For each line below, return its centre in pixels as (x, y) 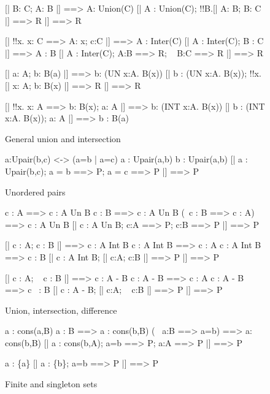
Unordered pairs (35, 191)
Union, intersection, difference (61, 310)
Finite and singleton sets (51, 384)
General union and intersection (63, 138)
